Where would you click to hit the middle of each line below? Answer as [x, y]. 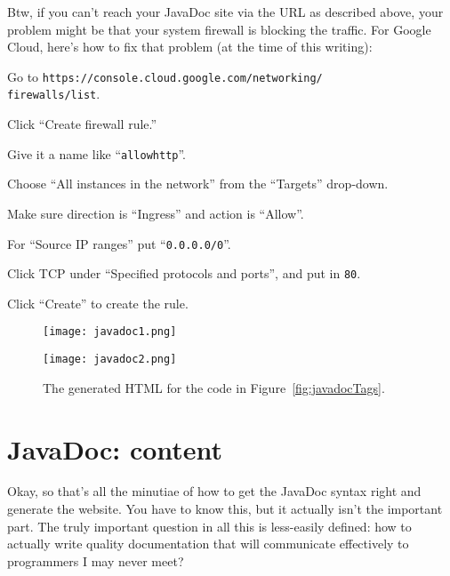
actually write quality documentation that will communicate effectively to [208, 544]
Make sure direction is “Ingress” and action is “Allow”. [156, 213]
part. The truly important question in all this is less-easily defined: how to [209, 526]
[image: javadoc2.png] [110, 360]
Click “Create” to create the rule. [98, 303]
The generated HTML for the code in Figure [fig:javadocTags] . [214, 387]
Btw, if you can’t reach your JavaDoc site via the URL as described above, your [225, 12]
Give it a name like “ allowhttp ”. [97, 153]
